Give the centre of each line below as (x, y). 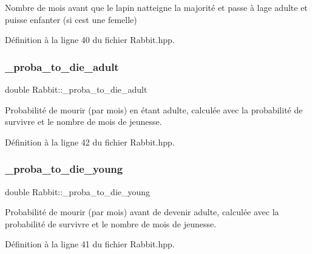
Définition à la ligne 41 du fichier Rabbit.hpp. (90, 244)
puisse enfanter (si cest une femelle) (71, 19)
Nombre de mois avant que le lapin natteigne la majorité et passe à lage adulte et (156, 7)
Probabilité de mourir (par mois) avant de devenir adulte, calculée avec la (142, 212)
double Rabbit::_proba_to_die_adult (76, 89)
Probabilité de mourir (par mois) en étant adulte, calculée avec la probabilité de (154, 109)
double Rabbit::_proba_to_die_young (78, 191)
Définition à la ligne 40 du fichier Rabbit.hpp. (90, 40)
